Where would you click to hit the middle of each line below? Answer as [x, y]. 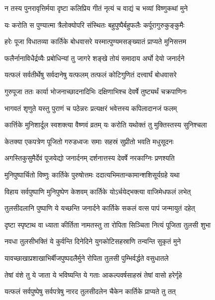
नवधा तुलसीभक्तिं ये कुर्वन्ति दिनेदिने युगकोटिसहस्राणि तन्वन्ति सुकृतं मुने [93, 241]
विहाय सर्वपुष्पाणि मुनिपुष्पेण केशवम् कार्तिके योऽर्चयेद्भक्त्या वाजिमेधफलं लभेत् [98, 191]
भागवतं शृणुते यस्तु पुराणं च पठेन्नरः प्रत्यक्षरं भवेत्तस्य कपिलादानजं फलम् [91, 108]
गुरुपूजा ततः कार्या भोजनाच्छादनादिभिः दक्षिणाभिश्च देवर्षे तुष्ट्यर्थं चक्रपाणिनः [96, 91]
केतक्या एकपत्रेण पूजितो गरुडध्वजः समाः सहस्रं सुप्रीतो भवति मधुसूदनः [89, 141]
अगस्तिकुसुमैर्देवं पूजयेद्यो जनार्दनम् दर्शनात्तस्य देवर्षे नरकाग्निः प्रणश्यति [90, 158]
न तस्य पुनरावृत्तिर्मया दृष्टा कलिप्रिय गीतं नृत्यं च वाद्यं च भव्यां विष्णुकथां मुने [96, 8]
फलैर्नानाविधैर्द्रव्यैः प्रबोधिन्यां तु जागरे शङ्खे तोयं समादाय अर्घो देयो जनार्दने [95, 58]
